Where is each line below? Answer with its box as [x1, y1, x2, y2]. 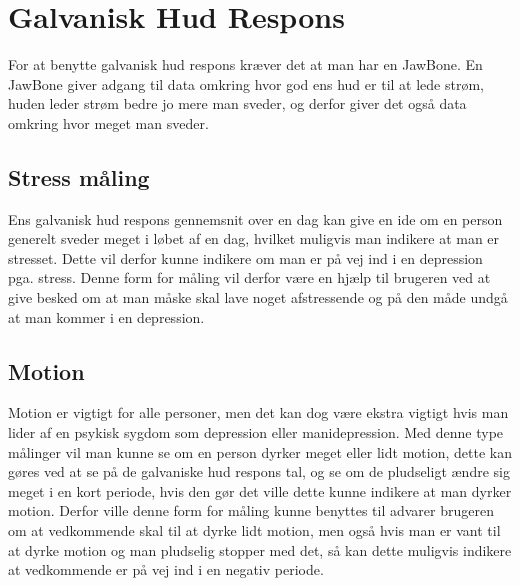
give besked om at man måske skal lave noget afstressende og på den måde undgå [8, 287, 508, 308]
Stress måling [8, 161, 150, 192]
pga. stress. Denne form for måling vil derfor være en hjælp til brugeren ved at [8, 267, 491, 288]
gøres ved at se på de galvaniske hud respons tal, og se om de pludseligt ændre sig [8, 461, 510, 482]
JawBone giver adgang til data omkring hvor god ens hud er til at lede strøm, [8, 73, 484, 94]
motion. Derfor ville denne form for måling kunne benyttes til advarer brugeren [8, 500, 494, 521]
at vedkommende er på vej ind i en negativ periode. [8, 559, 324, 580]
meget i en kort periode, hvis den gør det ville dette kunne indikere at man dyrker [8, 480, 512, 501]
